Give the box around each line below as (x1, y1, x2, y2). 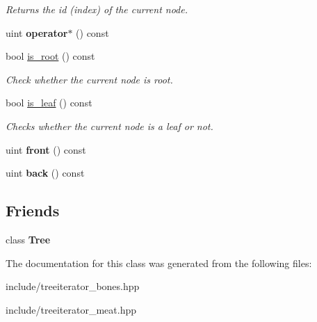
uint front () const (6, 142, 86, 156)
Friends (6, 200, 60, 221)
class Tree (6, 232, 51, 246)
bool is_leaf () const (6, 95, 92, 110)
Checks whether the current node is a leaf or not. (6, 118, 213, 133)
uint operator (6, 25, 68, 40)
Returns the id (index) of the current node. (6, 2, 188, 16)
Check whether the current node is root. (6, 72, 173, 86)
